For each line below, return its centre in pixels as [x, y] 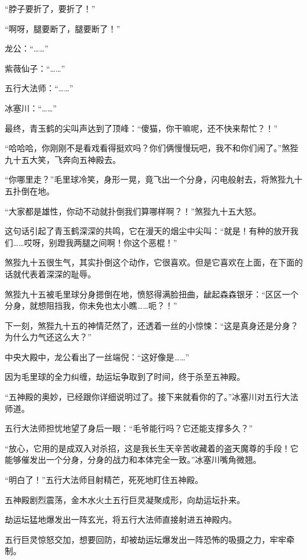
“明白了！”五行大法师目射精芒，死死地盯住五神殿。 [104, 480]
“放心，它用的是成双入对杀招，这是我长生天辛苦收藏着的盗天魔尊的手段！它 [152, 448]
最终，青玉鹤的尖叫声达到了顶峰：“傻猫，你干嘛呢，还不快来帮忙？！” [141, 128]
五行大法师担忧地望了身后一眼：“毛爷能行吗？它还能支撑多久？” [129, 428]
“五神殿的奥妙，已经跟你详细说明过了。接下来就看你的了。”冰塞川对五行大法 [152, 397]
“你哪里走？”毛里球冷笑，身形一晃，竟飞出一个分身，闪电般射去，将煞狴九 [150, 179]
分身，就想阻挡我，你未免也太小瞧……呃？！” [91, 305]
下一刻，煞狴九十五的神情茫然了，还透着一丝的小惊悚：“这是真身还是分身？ [152, 325]
